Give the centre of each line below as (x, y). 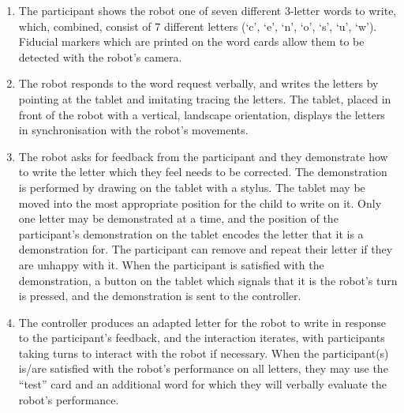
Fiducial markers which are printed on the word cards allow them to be (191, 41)
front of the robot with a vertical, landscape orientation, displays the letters (202, 114)
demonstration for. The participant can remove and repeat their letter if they (206, 249)
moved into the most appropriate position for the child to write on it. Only (200, 203)
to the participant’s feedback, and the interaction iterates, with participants (202, 338)
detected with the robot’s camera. (100, 56)
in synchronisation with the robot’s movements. (133, 130)
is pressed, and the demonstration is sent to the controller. (160, 296)
